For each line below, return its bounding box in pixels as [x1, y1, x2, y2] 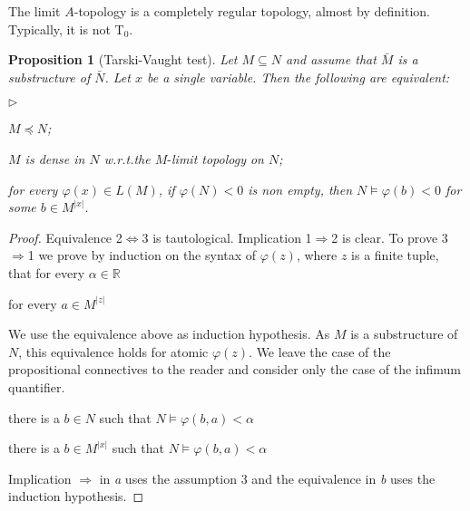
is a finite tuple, [351, 246, 439, 265]
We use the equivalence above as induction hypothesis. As [8, 324, 330, 343]
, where [296, 246, 338, 265]
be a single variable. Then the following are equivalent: [146, 67, 450, 86]
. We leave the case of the [249, 342, 391, 361]
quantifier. [8, 377, 65, 396]
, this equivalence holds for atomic [18, 342, 209, 361]
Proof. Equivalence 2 [8, 227, 122, 246]
